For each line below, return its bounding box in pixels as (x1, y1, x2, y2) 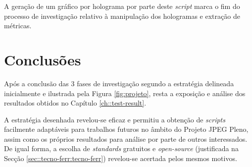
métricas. (4, 20, 32, 31)
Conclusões (4, 49, 81, 69)
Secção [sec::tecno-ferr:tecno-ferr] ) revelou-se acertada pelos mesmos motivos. (4, 153, 237, 164)
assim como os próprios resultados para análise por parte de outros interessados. (4, 133, 248, 144)
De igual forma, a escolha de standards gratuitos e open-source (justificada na (4, 143, 239, 154)
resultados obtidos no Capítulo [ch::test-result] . (4, 98, 147, 108)
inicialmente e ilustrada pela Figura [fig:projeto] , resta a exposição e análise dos (4, 88, 246, 98)
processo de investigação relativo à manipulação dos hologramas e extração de (4, 10, 240, 21)
